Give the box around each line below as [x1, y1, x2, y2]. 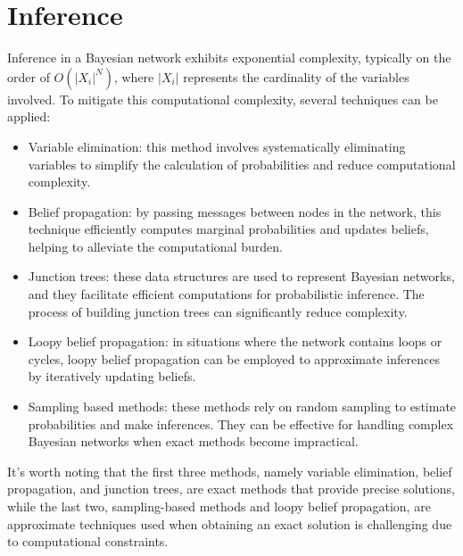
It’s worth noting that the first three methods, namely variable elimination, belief [7, 461, 452, 480]
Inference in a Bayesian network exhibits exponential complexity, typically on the [7, 48, 451, 67]
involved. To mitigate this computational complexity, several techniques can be [7, 89, 438, 108]
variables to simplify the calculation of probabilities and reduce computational [28, 154, 456, 173]
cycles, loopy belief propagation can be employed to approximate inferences [28, 349, 440, 368]
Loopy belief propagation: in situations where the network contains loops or [28, 332, 442, 351]
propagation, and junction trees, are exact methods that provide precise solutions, [7, 479, 455, 498]
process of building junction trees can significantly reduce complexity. [28, 302, 408, 320]
